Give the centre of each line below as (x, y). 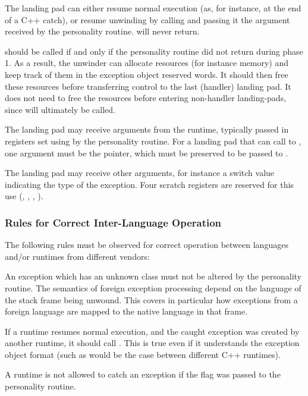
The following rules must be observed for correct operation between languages (147, 245)
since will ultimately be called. (60, 109)
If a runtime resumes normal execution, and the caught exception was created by (152, 331)
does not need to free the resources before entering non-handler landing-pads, (146, 98)
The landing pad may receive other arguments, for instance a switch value (140, 173)
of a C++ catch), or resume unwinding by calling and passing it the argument (147, 19)
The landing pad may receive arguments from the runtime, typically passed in (147, 129)
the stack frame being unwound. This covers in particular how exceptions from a (151, 299)
